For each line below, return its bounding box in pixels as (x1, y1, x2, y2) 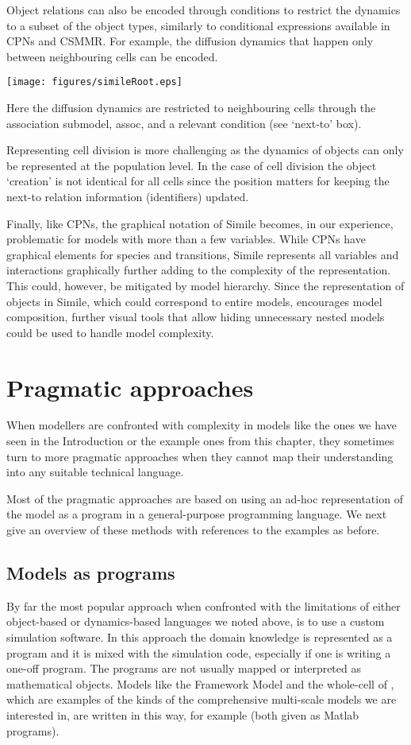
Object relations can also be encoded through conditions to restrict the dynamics (6, 2, 401, 17)
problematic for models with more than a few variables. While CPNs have (6, 231, 366, 247)
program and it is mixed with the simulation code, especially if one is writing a (6, 644, 391, 661)
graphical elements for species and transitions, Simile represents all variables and (6, 246, 399, 262)
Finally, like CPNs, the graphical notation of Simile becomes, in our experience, (6, 215, 394, 231)
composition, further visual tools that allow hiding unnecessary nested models (6, 308, 385, 325)
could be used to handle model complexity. (6, 324, 214, 340)
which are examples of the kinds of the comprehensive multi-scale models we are (6, 691, 397, 708)
